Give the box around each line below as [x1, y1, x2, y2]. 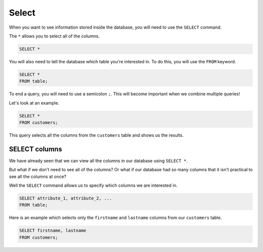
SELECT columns [9, 145, 62, 153]
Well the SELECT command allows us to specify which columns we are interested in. [9, 182, 178, 188]
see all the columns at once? [9, 173, 67, 180]
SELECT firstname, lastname [19, 228, 86, 234]
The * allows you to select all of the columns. [9, 33, 100, 39]
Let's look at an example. [9, 100, 59, 106]
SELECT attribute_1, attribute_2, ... [19, 196, 112, 201]
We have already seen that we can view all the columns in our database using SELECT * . [9, 158, 188, 163]
